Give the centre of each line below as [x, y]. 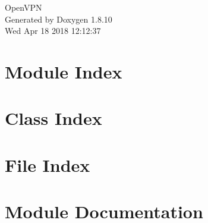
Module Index [64, 71]
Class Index [53, 118]
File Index [48, 164]
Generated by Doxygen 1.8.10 [59, 19]
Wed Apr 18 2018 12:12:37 [53, 31]
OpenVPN [23, 7]
